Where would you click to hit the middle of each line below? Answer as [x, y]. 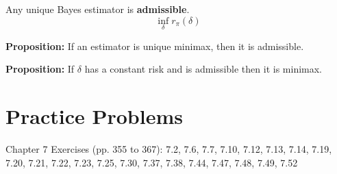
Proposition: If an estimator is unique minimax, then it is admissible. [155, 46]
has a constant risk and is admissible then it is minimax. [203, 69]
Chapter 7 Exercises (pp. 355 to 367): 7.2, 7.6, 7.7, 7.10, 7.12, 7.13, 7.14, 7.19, [169, 149]
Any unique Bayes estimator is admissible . [98, 9]
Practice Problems [94, 116]
